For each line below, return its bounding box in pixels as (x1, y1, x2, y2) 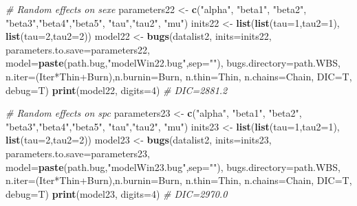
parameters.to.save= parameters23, (6, 146, 150, 160)
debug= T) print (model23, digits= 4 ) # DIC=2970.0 (6, 186, 228, 201)
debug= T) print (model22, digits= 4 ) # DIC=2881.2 (6, 82, 228, 97)
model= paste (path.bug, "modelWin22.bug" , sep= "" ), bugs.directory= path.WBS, (6, 56, 340, 70)
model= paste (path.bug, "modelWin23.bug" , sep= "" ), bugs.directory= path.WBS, (6, 159, 340, 174)
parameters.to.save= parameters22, (6, 42, 150, 56)
